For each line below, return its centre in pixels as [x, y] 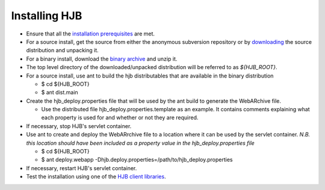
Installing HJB [47, 16]
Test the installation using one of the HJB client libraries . [96, 177]
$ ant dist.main [60, 93]
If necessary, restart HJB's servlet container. [82, 168]
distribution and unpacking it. [62, 51]
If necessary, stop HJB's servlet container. [79, 126]
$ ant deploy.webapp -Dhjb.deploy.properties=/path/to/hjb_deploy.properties [137, 160]
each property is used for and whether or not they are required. [120, 118]
